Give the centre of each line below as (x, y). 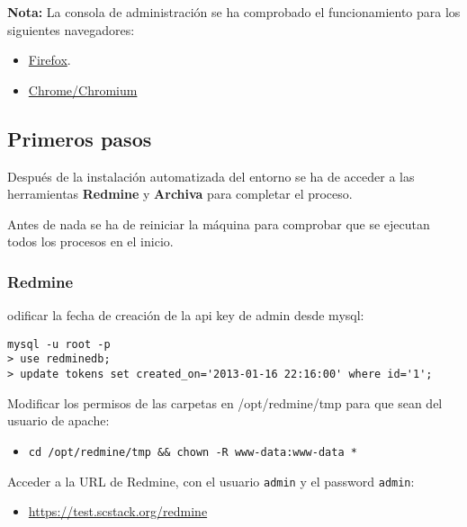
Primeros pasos (80, 138)
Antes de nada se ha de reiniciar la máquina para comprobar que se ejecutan (219, 223)
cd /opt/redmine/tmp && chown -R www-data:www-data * (193, 452)
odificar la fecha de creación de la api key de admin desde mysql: (186, 315)
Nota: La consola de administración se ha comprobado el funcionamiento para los (234, 12)
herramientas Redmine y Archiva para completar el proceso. (180, 194)
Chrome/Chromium (83, 89)
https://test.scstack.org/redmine (118, 511)
